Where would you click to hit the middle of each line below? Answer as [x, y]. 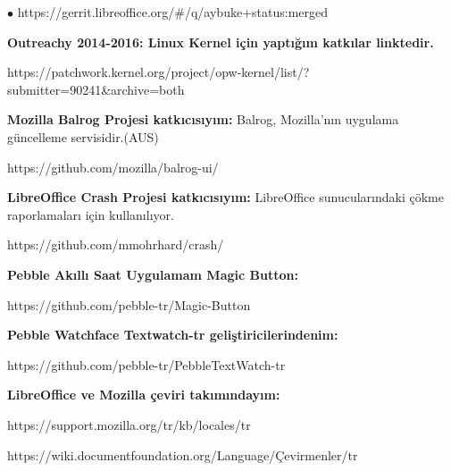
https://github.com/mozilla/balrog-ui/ [113, 167]
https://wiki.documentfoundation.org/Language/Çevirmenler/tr [183, 454]
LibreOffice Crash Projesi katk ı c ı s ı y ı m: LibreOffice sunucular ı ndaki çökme [225, 197]
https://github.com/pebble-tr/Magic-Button [129, 304]
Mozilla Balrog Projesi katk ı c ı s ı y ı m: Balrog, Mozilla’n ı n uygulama [203, 119]
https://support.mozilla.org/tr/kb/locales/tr [129, 424]
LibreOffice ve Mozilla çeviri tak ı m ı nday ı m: [144, 395]
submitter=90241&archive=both [96, 89]
